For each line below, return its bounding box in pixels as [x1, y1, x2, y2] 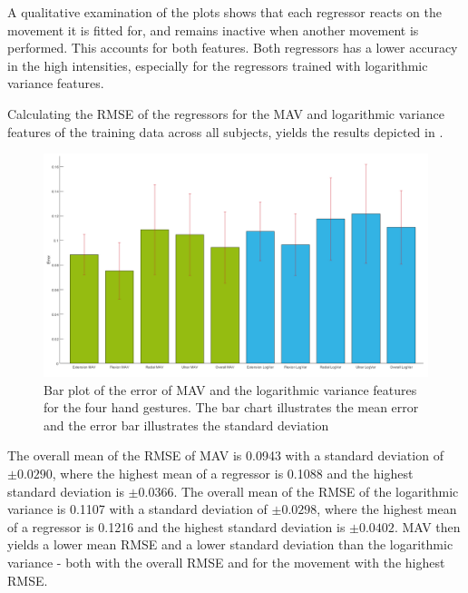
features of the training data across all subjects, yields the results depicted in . [7, 122, 444, 141]
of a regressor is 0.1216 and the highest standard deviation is [7, 517, 346, 536]
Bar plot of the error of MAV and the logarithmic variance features [44, 380, 417, 399]
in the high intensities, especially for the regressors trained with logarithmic [7, 55, 428, 74]
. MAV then [394, 517, 461, 536]
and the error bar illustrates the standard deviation [44, 415, 329, 434]
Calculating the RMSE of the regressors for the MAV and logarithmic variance [7, 104, 444, 123]
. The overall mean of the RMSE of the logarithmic [173, 481, 459, 500]
